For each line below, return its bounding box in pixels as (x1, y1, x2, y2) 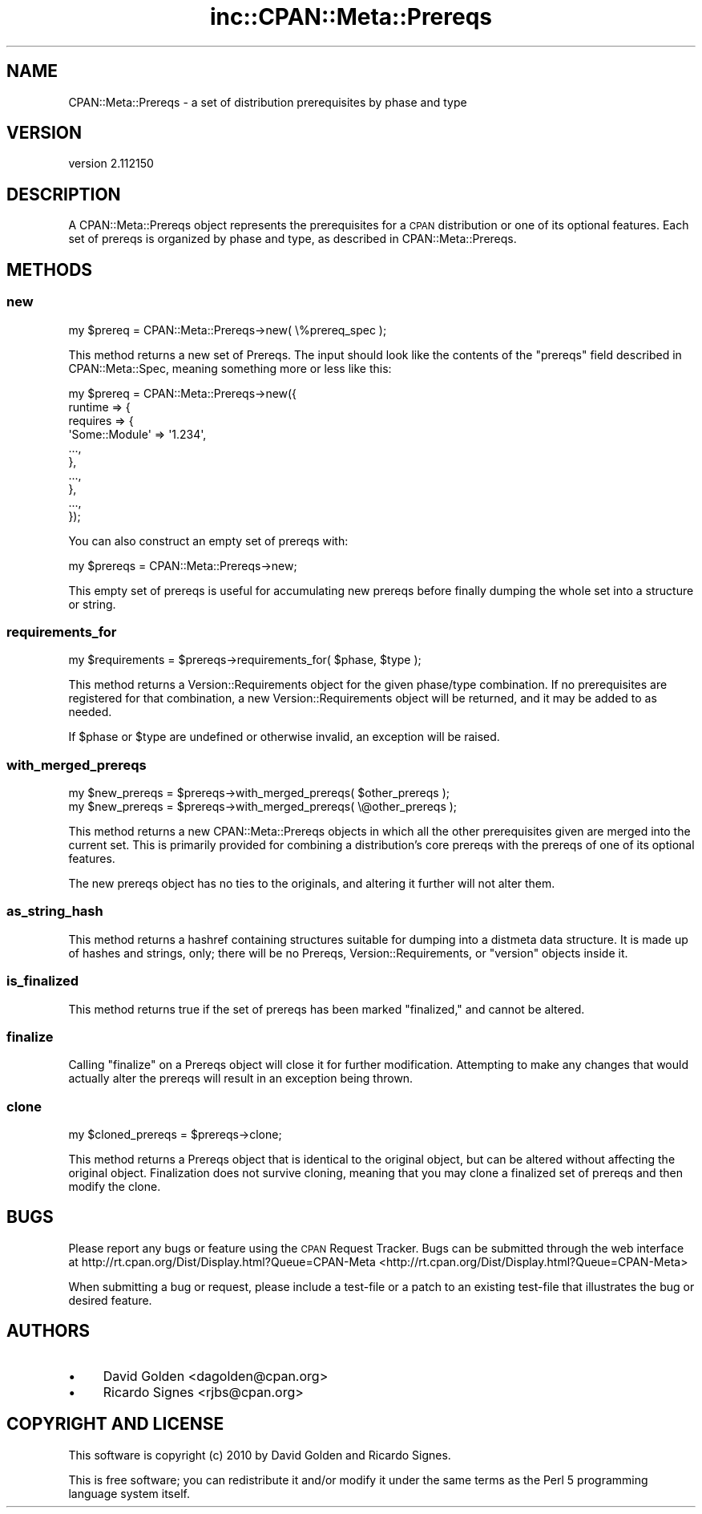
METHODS (6, 259, 93, 280)
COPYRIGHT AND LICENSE (6, 1414, 224, 1435)
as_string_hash (6, 903, 103, 920)
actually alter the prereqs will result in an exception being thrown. (68, 1071, 414, 1086)
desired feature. (68, 1293, 152, 1307)
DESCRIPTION (6, 184, 121, 204)
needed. (68, 705, 112, 719)
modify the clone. (68, 1180, 161, 1193)
